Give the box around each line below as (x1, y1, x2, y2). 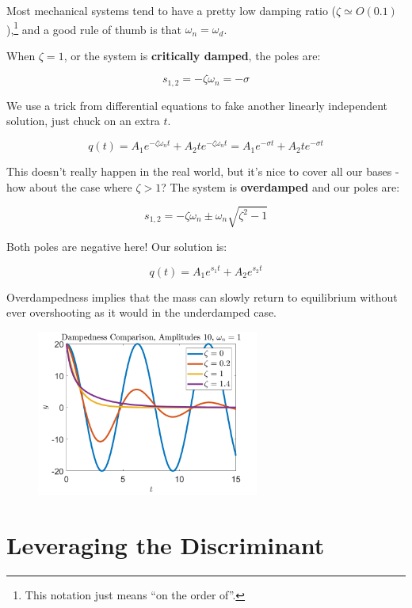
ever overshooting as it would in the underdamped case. (6, 304, 277, 321)
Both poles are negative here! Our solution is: (6, 237, 227, 254)
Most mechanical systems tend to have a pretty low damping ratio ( (6, 2, 337, 18)
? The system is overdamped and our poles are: (161, 178, 400, 195)
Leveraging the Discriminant (6, 529, 325, 561)
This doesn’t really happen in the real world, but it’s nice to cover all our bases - (6, 163, 399, 180)
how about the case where (6, 178, 132, 195)
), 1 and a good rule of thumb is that (6, 18, 182, 37)
